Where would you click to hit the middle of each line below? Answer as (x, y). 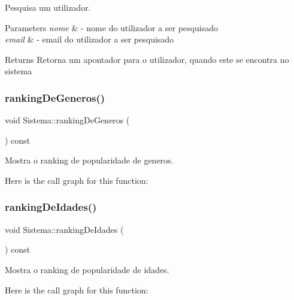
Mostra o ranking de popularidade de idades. (87, 269)
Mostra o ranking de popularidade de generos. (89, 160)
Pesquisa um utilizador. (48, 7)
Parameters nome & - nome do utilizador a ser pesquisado (111, 27)
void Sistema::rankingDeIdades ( (64, 229)
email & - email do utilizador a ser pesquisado (90, 39)
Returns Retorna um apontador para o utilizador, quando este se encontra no (147, 59)
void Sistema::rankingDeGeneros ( (67, 120)
